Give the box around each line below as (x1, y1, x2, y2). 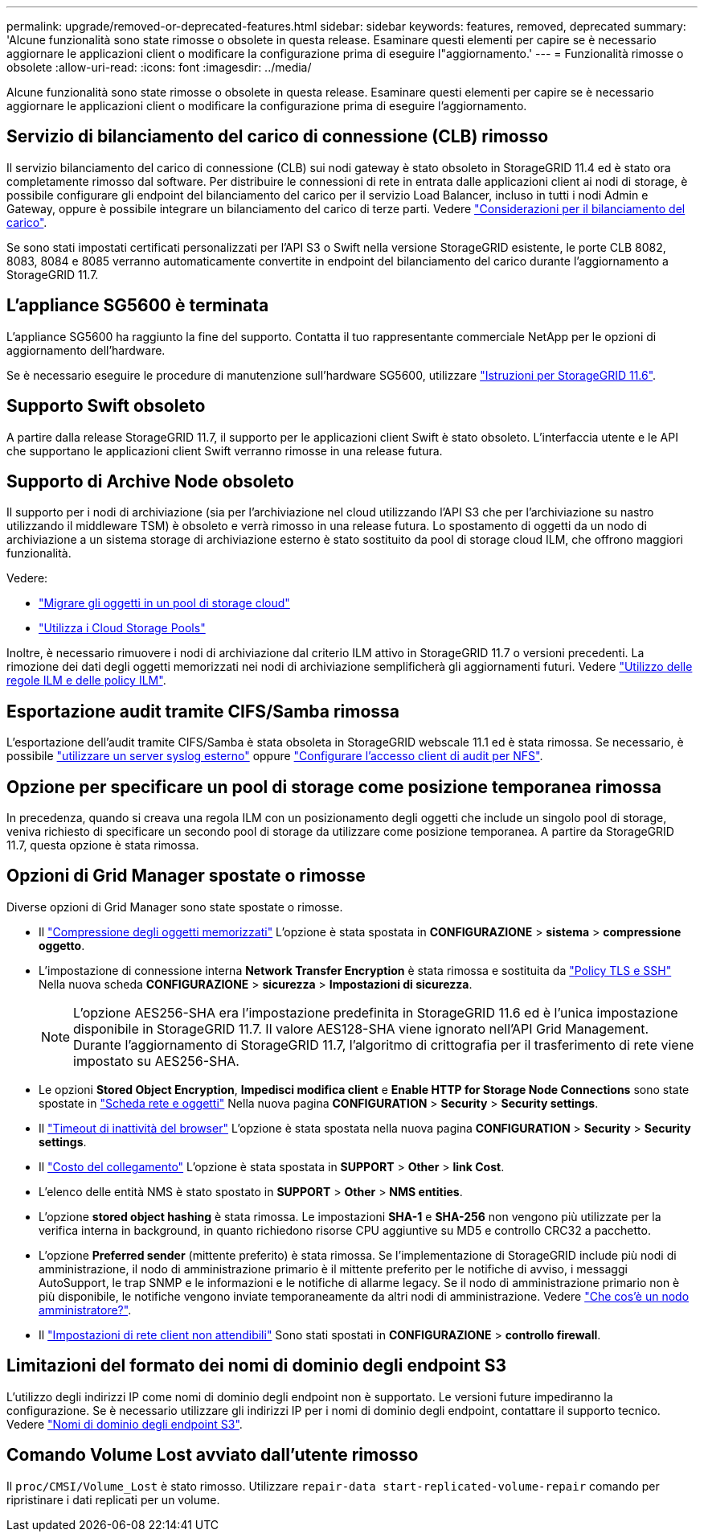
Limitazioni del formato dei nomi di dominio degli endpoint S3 (6, 1355, 507, 1376)
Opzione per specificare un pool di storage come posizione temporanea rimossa (6, 776, 661, 797)
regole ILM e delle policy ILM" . (6, 673, 166, 688)
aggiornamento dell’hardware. (6, 343, 166, 357)
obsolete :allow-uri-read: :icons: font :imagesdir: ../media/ (6, 60, 312, 74)
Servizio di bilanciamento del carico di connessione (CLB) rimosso (6, 126, 549, 147)
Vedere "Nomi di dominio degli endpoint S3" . (6, 1417, 243, 1431)
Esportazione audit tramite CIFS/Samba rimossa (6, 701, 400, 722)
